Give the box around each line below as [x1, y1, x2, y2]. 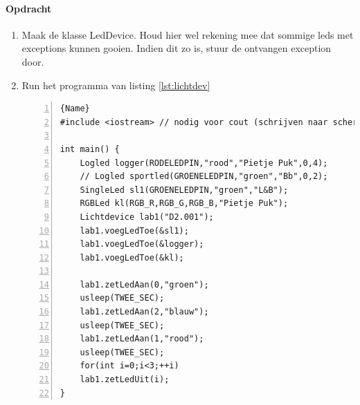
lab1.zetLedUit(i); [80, 375, 170, 385]
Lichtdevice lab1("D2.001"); [80, 211, 214, 222]
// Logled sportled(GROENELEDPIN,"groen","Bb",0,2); [80, 171, 328, 182]
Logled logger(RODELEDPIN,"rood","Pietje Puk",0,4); [80, 158, 328, 168]
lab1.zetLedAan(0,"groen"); [80, 279, 209, 290]
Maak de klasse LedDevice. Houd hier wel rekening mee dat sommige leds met [21, 27, 354, 41]
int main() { [60, 144, 120, 154]
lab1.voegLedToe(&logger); [80, 239, 204, 249]
